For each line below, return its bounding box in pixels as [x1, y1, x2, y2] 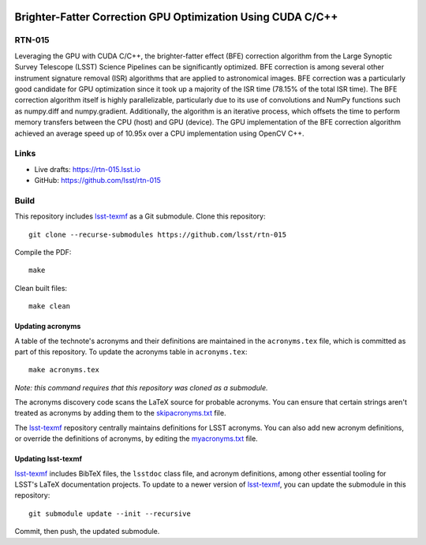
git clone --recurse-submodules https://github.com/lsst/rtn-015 [28, 230, 287, 239]
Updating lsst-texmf [14, 454, 83, 464]
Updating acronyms [14, 322, 81, 331]
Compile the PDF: [14, 247, 72, 256]
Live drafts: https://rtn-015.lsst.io [34, 164, 141, 174]
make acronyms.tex [28, 365, 100, 375]
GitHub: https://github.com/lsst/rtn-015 [34, 176, 162, 185]
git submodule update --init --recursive [28, 509, 191, 518]
